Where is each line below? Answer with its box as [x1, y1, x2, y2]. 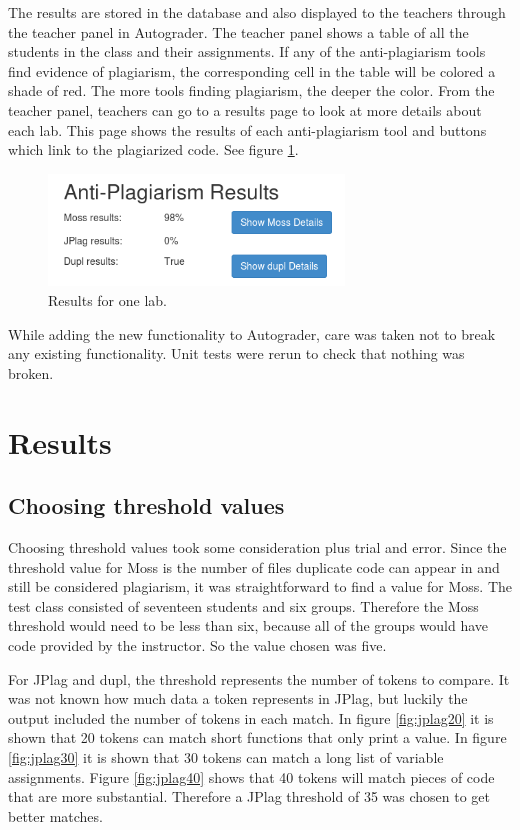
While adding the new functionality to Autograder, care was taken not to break [8, 323, 496, 344]
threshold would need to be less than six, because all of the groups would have [8, 615, 489, 636]
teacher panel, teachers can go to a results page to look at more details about [8, 99, 482, 120]
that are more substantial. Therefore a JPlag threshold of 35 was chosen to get [8, 786, 490, 807]
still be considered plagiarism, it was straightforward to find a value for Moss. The [8, 576, 512, 597]
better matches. [8, 805, 103, 826]
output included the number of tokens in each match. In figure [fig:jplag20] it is [8, 707, 494, 728]
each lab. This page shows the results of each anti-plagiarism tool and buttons [8, 119, 487, 140]
